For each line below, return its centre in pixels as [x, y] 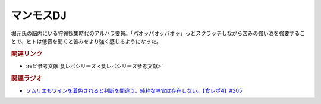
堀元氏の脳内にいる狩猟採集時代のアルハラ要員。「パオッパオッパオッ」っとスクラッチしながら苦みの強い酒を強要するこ [158, 33]
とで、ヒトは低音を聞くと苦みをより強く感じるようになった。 [86, 41]
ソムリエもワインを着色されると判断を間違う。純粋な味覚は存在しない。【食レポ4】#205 [134, 91]
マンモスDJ [39, 15]
